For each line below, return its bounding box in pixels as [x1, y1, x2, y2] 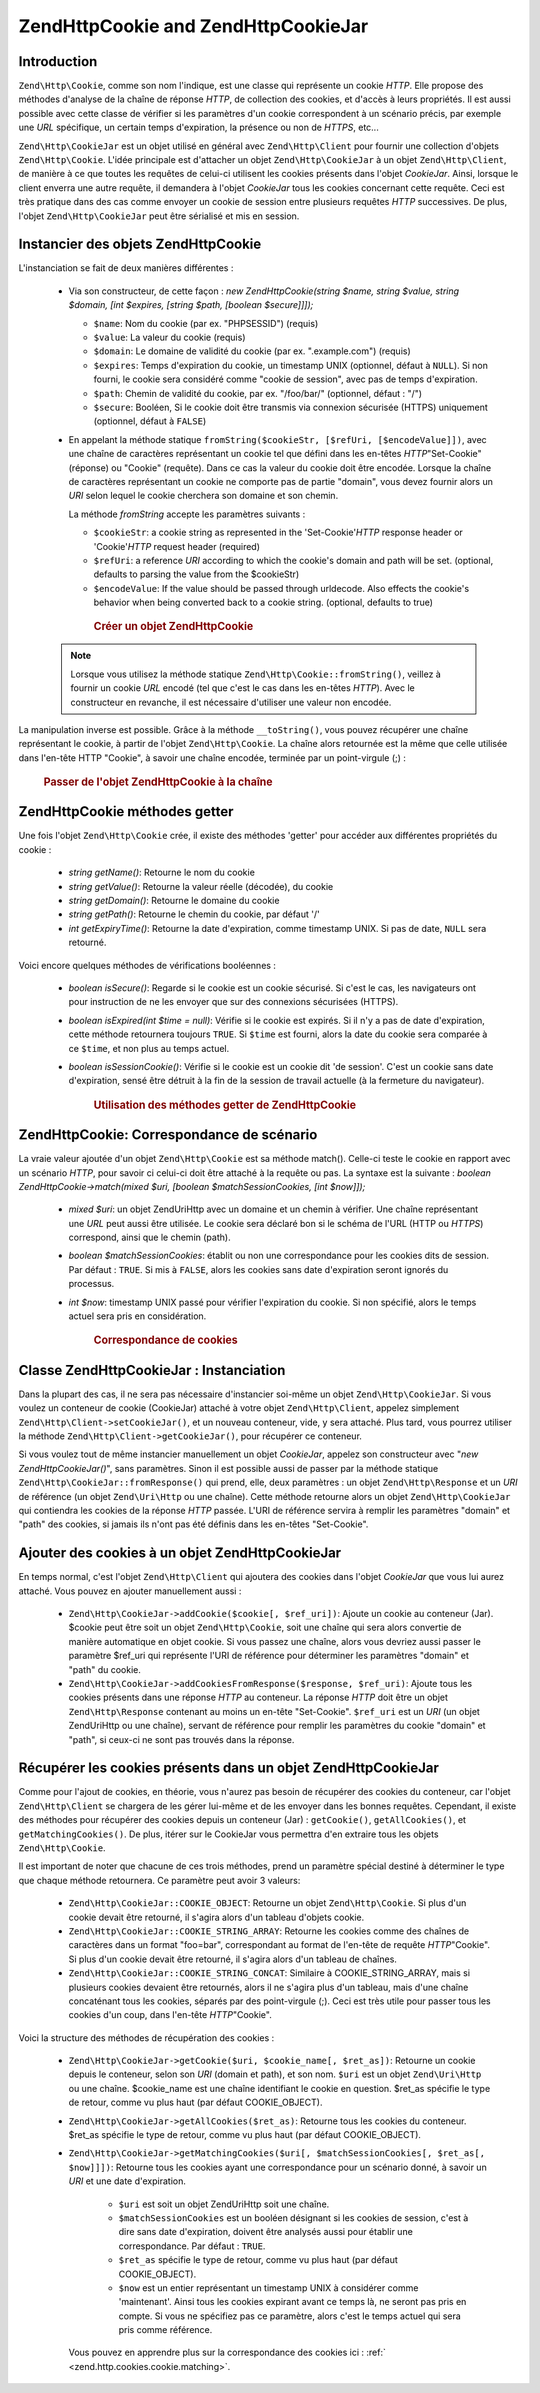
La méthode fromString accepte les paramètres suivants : [68, 508, 306, 520]
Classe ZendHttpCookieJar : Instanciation [18, 1361, 286, 1379]
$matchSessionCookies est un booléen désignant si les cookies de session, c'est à [118, 2211, 469, 2224]
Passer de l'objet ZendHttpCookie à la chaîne [43, 775, 273, 789]
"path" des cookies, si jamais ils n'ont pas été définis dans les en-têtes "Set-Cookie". [18, 1518, 369, 1530]
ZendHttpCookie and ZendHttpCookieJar [18, 15, 369, 37]
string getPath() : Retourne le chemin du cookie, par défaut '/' [68, 908, 320, 920]
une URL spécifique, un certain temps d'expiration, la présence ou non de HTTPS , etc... [18, 121, 379, 134]
